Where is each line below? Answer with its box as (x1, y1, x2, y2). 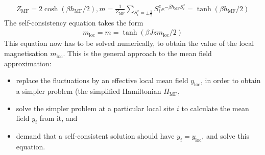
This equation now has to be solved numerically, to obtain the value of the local (4, 38, 254, 48)
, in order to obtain (200, 75, 261, 86)
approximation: (4, 58, 52, 68)
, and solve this (202, 131, 250, 141)
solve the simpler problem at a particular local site (16, 102, 175, 113)
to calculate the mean (181, 102, 249, 113)
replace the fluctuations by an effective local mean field (16, 75, 188, 86)
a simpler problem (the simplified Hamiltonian (16, 86, 161, 96)
